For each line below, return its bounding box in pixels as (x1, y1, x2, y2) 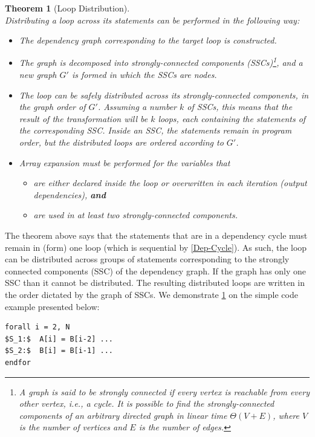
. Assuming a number (97, 100, 177, 113)
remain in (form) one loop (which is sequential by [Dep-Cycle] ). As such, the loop (5, 241, 307, 253)
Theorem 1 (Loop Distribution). (5, 2, 130, 14)
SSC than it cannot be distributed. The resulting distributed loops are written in (5, 276, 305, 289)
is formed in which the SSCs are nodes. (71, 68, 217, 81)
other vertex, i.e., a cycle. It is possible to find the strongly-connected (19, 397, 274, 410)
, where (273, 409, 299, 421)
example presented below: (5, 300, 100, 312)
